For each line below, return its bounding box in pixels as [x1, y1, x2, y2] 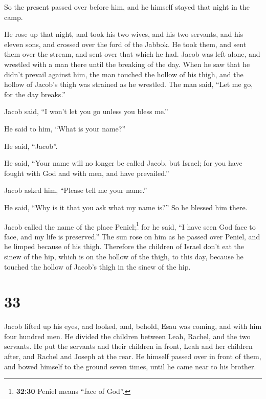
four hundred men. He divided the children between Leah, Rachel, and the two [4, 330, 251, 341]
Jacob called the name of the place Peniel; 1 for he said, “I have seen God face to [4, 219, 256, 232]
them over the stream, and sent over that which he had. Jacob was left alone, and [4, 49, 260, 59]
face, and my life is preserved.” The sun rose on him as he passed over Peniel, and [4, 231, 260, 241]
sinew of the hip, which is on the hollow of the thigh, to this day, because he [4, 251, 243, 261]
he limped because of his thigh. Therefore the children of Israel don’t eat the [4, 241, 244, 252]
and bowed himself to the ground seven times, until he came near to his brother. [4, 361, 256, 371]
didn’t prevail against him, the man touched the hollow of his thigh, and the [4, 69, 243, 79]
